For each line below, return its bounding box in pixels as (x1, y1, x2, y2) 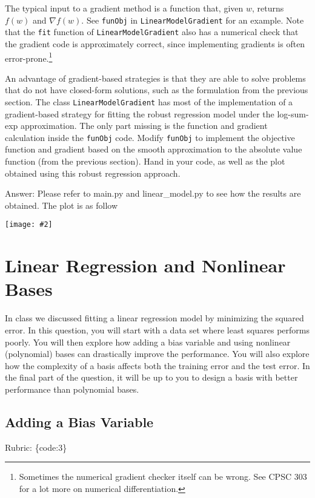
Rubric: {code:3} (5, 441, 67, 453)
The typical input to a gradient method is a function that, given (5, 2, 244, 14)
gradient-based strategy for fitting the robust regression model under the (5, 107, 274, 120)
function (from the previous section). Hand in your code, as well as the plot (5, 155, 285, 168)
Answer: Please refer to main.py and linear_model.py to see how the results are (5, 187, 301, 200)
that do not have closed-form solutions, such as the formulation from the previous (5, 84, 308, 96)
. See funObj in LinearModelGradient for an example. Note (81, 13, 304, 26)
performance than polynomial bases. (5, 382, 139, 395)
